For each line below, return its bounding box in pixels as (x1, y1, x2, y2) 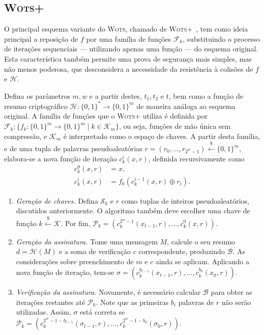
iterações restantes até (16, 296, 85, 307)
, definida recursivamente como (148, 153, 245, 163)
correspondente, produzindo (138, 246, 225, 257)
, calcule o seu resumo (167, 236, 236, 246)
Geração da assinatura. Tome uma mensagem (16, 236, 158, 246)
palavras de (178, 296, 214, 307)
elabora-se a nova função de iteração (4, 153, 117, 163)
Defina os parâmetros (4, 90, 70, 101)
